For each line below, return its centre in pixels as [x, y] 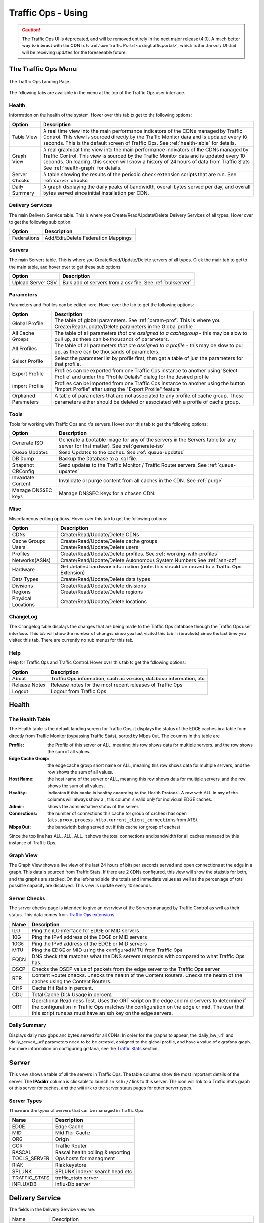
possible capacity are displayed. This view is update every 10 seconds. [80, 885]
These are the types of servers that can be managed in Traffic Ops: [77, 1110]
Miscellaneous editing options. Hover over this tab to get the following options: [88, 519]
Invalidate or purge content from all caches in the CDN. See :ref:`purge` [141, 481]
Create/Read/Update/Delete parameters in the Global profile [124, 327]
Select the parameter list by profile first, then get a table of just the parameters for [149, 358]
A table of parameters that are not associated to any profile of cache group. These [149, 396]
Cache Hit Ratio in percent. [63, 988]
